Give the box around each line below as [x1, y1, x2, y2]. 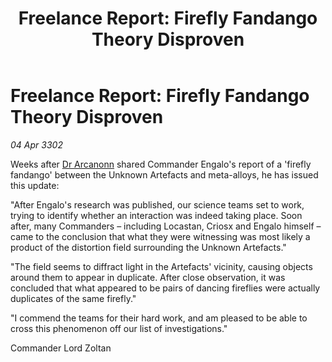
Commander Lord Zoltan [10, 342, 112, 354]
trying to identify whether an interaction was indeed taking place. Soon [10, 209, 303, 221]
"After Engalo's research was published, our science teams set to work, [10, 198, 305, 211]
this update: [10, 179, 60, 191]
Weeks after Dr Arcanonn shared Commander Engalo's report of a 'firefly [10, 158, 312, 170]
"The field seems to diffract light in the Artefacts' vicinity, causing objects [10, 260, 313, 272]
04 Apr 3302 [10, 138, 63, 151]
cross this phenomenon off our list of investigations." [10, 322, 228, 334]
